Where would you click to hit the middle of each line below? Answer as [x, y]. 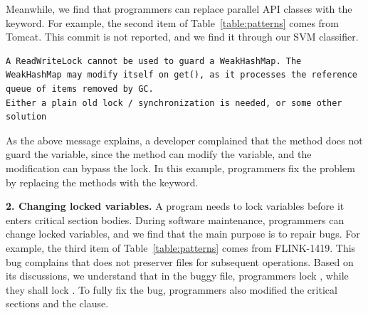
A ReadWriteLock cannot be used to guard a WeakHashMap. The [154, 61]
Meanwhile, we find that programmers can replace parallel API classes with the [179, 9]
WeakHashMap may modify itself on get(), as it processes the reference [182, 75]
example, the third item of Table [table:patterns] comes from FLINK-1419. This [181, 247]
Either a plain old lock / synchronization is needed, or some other [174, 103]
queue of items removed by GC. [80, 89]
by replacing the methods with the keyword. [102, 182]
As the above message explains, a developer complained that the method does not [184, 140]
